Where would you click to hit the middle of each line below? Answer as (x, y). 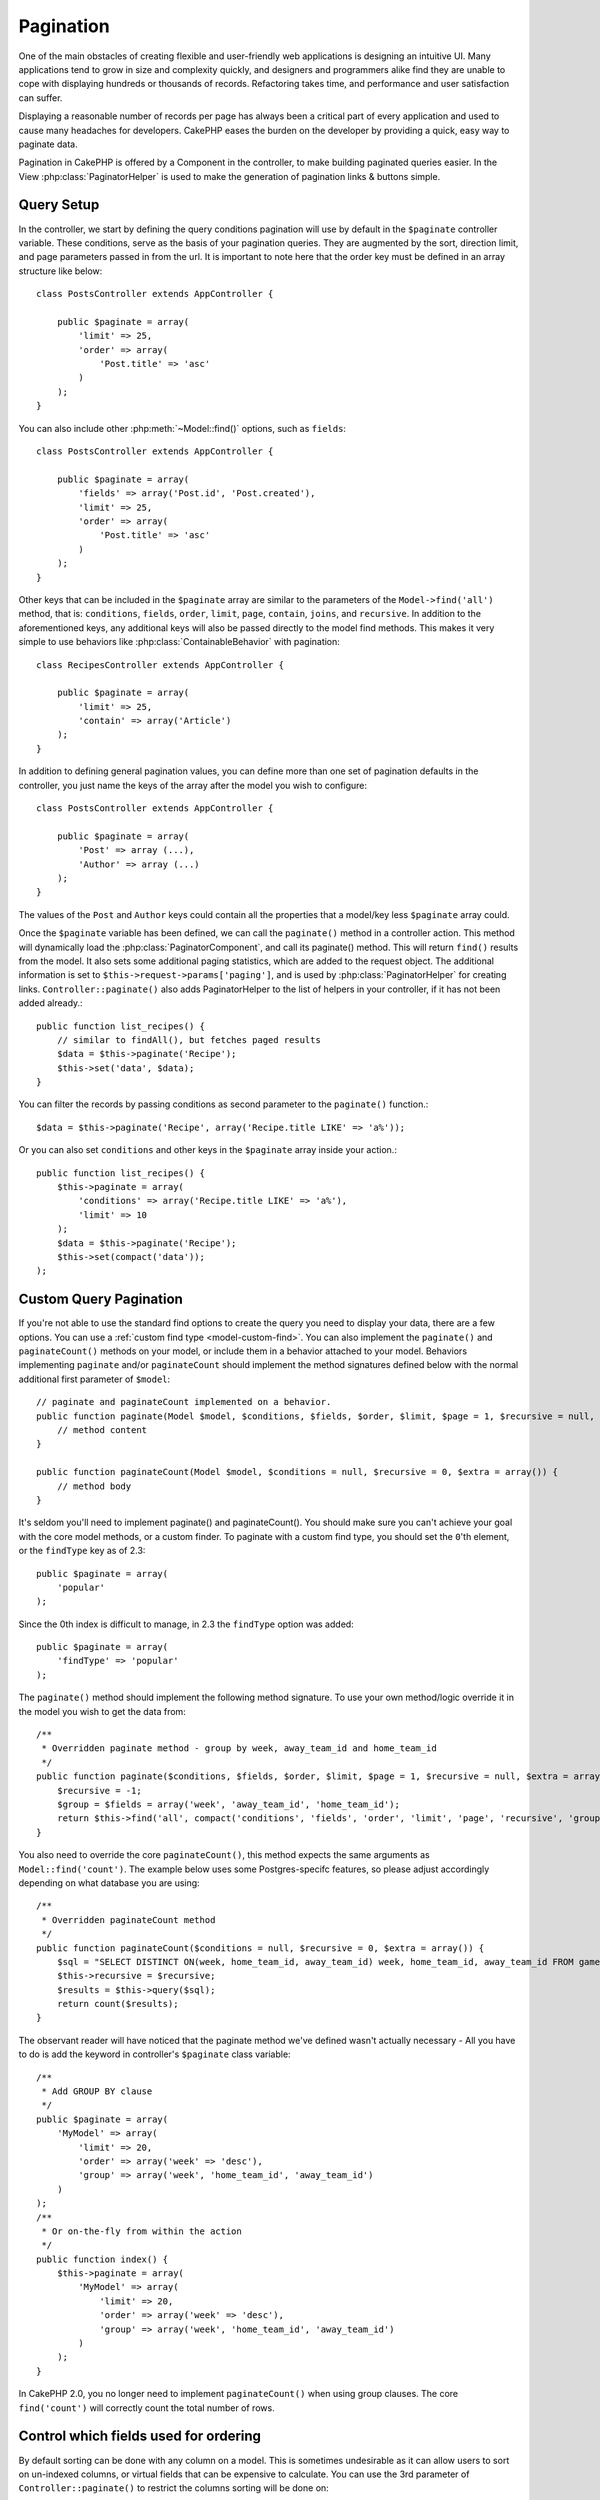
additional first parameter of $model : (94, 1379)
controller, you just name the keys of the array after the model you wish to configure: (193, 785)
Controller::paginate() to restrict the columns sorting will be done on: (173, 2488)
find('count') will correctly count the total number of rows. (146, 2407)
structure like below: (60, 271)
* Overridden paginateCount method (128, 1919)
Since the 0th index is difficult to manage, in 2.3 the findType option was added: (186, 1624)
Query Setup (59, 205)
